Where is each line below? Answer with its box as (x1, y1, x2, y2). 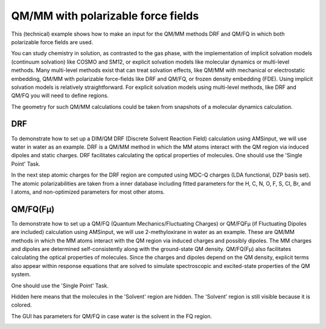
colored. (11, 301, 32, 308)
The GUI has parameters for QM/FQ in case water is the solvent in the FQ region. (11, 312, 213, 320)
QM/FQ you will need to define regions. (11, 92, 109, 99)
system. (11, 271, 31, 278)
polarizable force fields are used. (11, 38, 94, 45)
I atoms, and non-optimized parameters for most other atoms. (11, 188, 165, 195)
